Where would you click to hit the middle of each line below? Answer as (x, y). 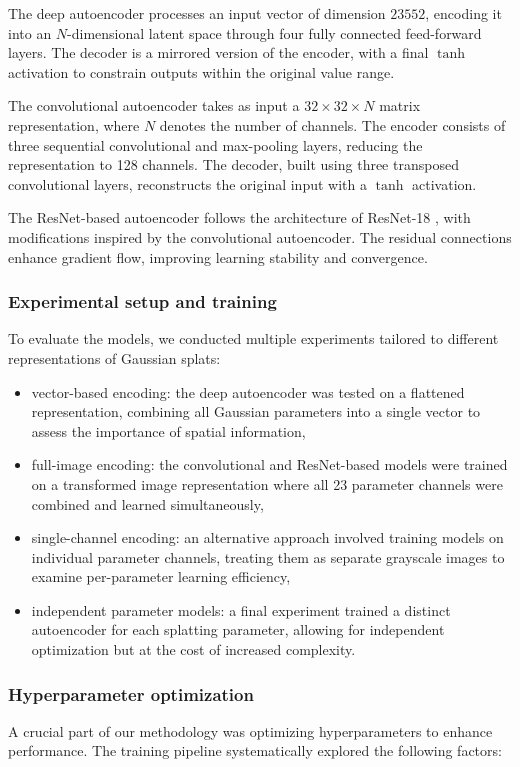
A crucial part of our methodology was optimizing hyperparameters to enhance (250, 730)
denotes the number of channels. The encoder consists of (332, 124)
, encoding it (463, 13)
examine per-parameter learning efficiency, (161, 576)
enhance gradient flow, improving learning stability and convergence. (218, 256)
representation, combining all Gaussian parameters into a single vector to (256, 411)
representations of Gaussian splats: (114, 357)
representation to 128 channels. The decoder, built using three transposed (233, 164)
